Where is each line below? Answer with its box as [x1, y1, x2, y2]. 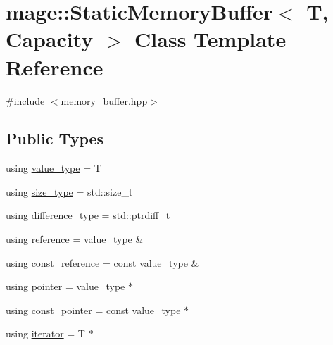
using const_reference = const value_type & [6, 255, 199, 270]
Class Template [134, 25, 287, 54]
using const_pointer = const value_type [6, 302, 181, 317]
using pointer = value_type [6, 279, 125, 294]
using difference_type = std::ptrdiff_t [6, 208, 170, 222]
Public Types [6, 127, 104, 149]
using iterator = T [6, 326, 85, 341]
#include [6, 93, 45, 108]
